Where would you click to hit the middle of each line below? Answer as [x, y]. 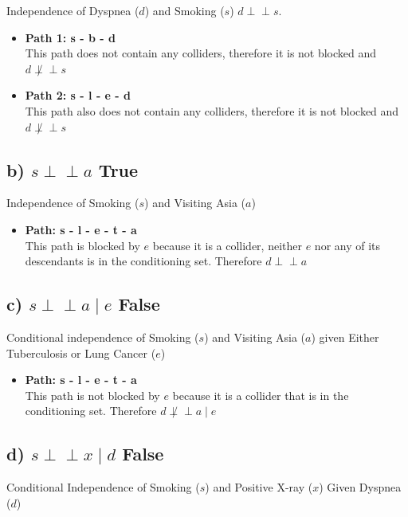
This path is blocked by [82, 245]
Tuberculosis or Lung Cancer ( [81, 352]
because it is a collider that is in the [261, 395]
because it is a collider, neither [227, 245]
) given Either [345, 337]
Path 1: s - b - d [71, 37]
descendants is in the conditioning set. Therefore [143, 261]
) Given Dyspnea [360, 487]
